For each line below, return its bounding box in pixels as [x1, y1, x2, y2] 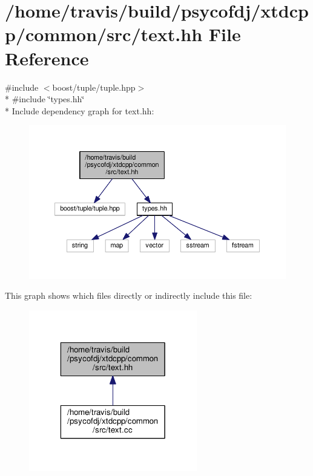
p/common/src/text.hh [5, 22, 203, 47]
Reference [5, 45, 89, 70]
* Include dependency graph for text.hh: [5, 104, 154, 117]
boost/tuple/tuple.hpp [52, 80, 136, 93]
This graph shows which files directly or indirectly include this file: [5, 289, 252, 302]
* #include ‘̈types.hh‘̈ [5, 93, 85, 105]
